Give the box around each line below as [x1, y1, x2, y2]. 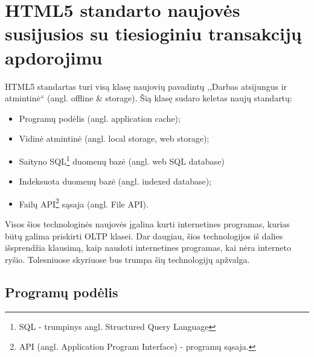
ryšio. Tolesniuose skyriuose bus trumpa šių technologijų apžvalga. [5, 253, 250, 265]
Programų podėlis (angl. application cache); [19, 112, 181, 124]
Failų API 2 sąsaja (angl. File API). [19, 195, 149, 210]
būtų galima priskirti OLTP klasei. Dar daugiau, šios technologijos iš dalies [5, 229, 283, 242]
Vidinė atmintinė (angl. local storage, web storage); [19, 132, 210, 145]
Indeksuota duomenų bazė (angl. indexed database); [19, 175, 212, 188]
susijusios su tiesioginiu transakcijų [5, 21, 302, 46]
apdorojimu [5, 45, 103, 69]
